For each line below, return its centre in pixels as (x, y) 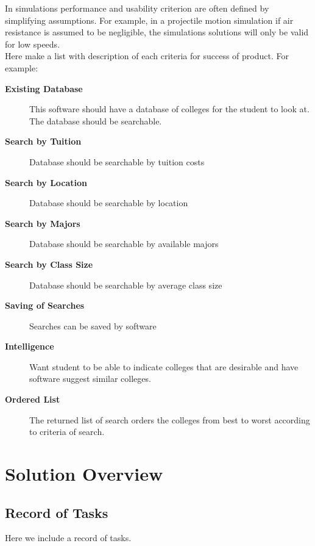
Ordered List (33, 399)
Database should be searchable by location (109, 203)
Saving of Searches (45, 305)
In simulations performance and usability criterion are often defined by (137, 8)
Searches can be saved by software (93, 325)
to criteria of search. (67, 432)
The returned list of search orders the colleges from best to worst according (170, 419)
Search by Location (46, 182)
